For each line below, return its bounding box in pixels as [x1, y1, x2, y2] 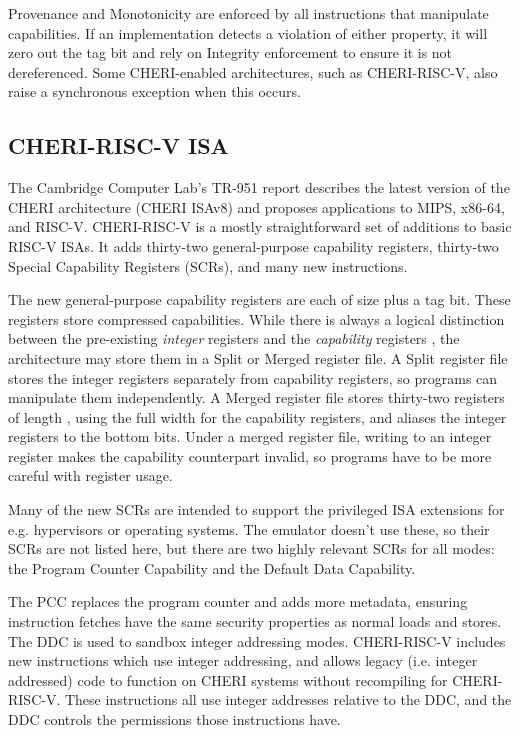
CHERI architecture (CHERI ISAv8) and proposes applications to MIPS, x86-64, [8, 196, 505, 217]
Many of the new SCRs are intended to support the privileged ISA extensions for [8, 499, 505, 520]
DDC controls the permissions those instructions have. [8, 709, 341, 730]
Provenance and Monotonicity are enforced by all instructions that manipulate [8, 3, 489, 23]
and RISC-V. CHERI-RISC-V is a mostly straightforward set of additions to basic [8, 216, 512, 237]
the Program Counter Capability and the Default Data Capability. [8, 557, 416, 578]
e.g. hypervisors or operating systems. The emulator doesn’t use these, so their [8, 518, 490, 539]
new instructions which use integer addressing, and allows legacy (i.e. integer [8, 650, 478, 671]
